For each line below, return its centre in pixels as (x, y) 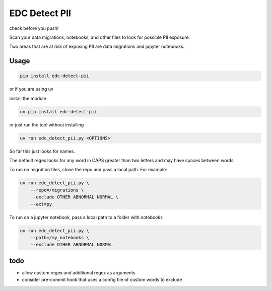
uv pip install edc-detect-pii (59, 112)
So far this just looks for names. (42, 151)
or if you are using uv (31, 89)
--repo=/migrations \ (57, 190)
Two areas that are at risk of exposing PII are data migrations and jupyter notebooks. (97, 47)
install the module (28, 98)
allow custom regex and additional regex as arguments (79, 272)
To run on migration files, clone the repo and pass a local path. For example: (88, 170)
